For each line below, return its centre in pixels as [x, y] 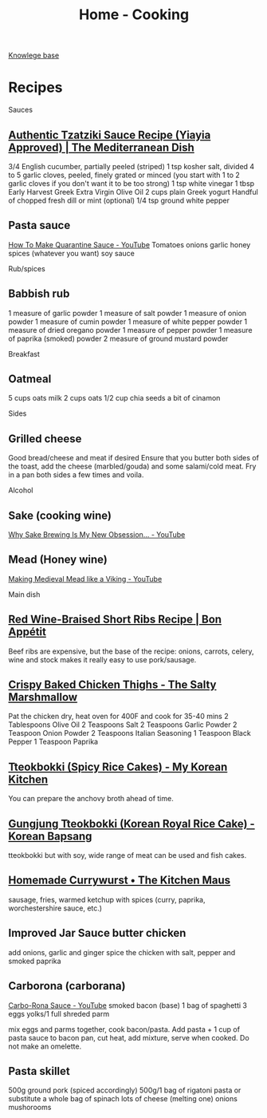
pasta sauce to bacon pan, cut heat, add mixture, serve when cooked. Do [129, 1037]
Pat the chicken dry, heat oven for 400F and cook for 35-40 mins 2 [118, 717]
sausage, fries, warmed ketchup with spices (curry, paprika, [107, 899]
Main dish [24, 594]
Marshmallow [43, 697]
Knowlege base [34, 55]
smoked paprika [35, 961]
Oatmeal [30, 379]
